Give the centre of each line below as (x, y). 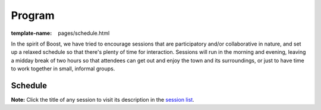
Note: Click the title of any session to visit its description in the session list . (103, 100)
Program (33, 15)
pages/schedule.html (84, 33)
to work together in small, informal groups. (63, 69)
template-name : (32, 33)
